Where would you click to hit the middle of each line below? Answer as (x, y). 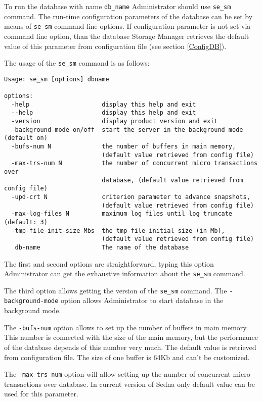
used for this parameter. (41, 394)
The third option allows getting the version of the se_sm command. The (116, 290)
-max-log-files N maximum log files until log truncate (122, 214)
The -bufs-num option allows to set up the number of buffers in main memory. (126, 327)
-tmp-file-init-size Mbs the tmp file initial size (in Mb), (118, 231)
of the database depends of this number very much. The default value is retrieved (130, 347)
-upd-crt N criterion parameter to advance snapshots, (131, 197)
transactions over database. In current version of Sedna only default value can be (129, 384)
